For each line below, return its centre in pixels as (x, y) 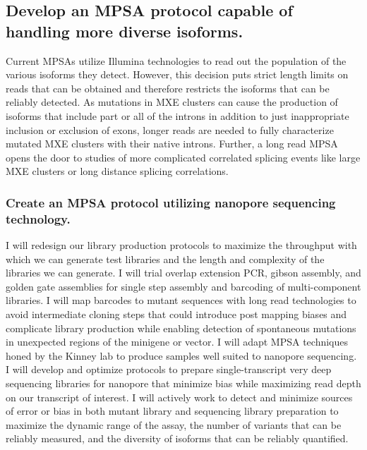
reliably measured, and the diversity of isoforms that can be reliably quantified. (177, 438)
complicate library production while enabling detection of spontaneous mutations (181, 328)
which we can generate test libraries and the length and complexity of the (165, 259)
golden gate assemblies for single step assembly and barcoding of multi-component (183, 286)
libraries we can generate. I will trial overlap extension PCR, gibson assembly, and (183, 273)
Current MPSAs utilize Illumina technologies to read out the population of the (176, 60)
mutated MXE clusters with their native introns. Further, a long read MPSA (172, 144)
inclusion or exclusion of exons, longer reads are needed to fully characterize (170, 129)
